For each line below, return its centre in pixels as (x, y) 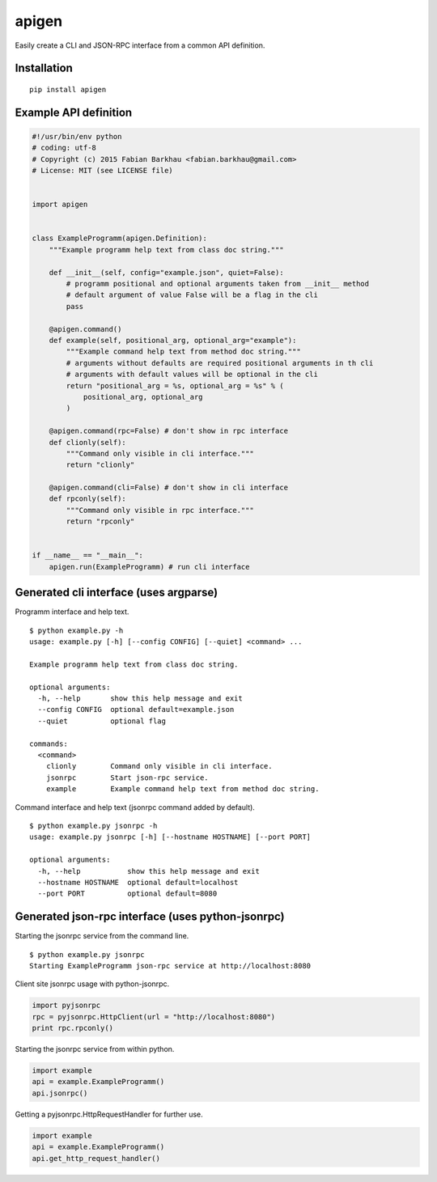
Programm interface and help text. (72, 612)
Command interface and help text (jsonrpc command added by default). (135, 807)
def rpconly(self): (88, 499)
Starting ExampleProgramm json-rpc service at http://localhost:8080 (170, 966)
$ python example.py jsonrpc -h (93, 826)
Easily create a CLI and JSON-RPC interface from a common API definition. (140, 45)
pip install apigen (68, 89)
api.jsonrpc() (60, 1093)
